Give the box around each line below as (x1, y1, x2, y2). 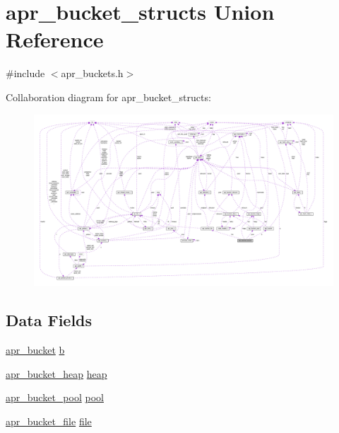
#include (6, 66, 45, 81)
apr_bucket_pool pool (6, 390, 104, 405)
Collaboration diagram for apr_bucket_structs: (6, 89, 211, 104)
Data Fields (6, 309, 93, 331)
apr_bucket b (6, 342, 65, 357)
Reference (6, 25, 104, 54)
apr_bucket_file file (6, 413, 92, 428)
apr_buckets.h (61, 66, 124, 81)
